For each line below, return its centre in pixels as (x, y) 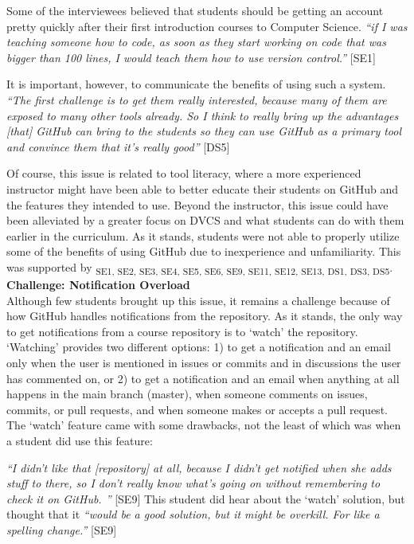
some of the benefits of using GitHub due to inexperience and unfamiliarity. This (204, 251)
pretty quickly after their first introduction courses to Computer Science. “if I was (207, 26)
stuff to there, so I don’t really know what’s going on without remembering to (193, 483)
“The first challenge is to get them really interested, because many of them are (197, 99)
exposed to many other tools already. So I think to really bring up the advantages (203, 115)
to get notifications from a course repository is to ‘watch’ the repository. (182, 331)
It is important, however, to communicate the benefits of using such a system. (196, 84)
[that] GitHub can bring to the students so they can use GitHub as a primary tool (204, 131)
